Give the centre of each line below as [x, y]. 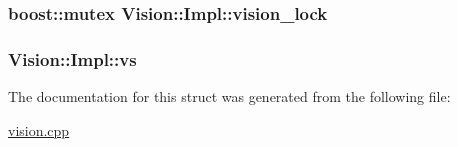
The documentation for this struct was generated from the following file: [229, 96]
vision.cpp [39, 129]
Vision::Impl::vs [72, 58]
